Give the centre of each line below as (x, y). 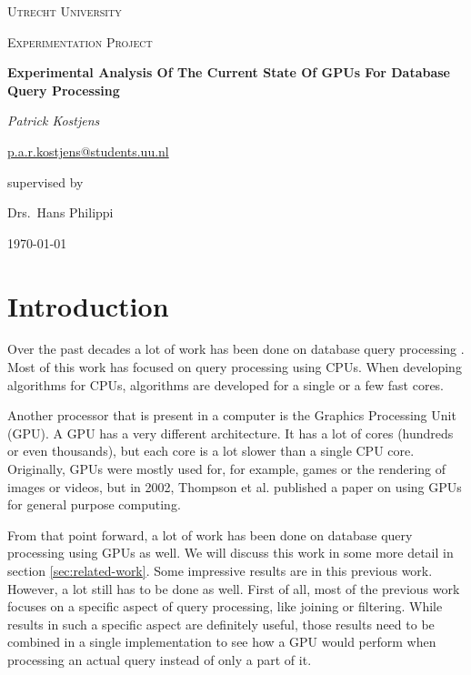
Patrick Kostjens (54, 121)
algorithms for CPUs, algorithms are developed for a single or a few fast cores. (226, 384)
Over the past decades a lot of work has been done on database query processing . (236, 349)
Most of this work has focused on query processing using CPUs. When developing (235, 367)
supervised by (45, 181)
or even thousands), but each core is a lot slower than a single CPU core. (211, 451)
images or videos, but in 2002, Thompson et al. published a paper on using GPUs (235, 486)
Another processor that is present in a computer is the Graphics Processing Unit (232, 415)
